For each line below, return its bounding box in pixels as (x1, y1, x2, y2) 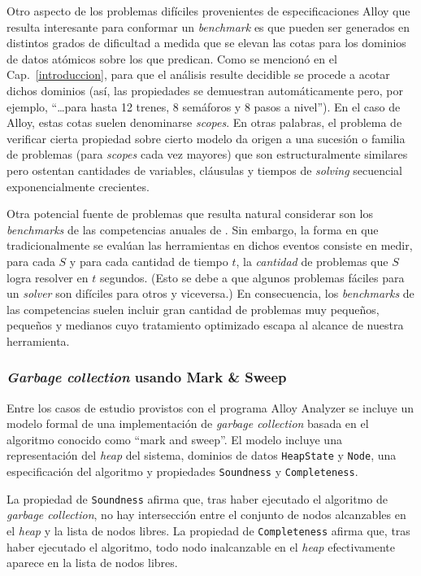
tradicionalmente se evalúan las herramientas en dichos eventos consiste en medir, (7, 237, 413, 254)
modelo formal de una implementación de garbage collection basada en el (7, 415, 369, 432)
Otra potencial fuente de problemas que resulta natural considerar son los (7, 205, 373, 222)
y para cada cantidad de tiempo (69, 252, 228, 269)
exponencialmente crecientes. (7, 177, 150, 194)
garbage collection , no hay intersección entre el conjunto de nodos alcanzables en (7, 506, 406, 523)
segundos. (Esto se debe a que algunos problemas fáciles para (99, 268, 405, 286)
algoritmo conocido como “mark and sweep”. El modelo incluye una (7, 430, 342, 447)
